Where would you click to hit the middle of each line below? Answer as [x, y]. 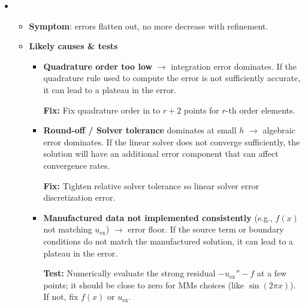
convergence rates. [77, 165]
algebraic [279, 130]
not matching [68, 229]
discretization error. [79, 197]
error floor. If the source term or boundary [206, 229]
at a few [272, 273]
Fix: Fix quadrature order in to [102, 110]
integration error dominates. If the [234, 66]
